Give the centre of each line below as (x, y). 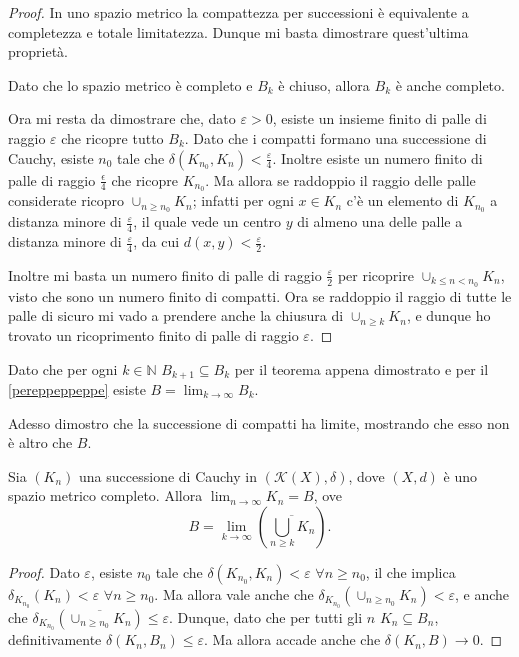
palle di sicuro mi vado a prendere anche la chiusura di (176, 315)
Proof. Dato (44, 572)
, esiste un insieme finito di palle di (379, 118)
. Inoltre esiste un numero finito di (377, 157)
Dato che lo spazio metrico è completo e (130, 84)
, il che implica (410, 572)
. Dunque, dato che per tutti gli (266, 616)
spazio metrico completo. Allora (105, 495)
